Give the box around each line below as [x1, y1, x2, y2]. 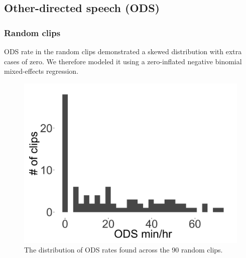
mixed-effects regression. [4, 66, 79, 76]
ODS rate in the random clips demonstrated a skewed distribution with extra [4, 46, 242, 56]
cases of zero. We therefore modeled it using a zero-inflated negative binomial [4, 56, 242, 66]
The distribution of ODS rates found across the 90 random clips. [24, 244, 223, 255]
